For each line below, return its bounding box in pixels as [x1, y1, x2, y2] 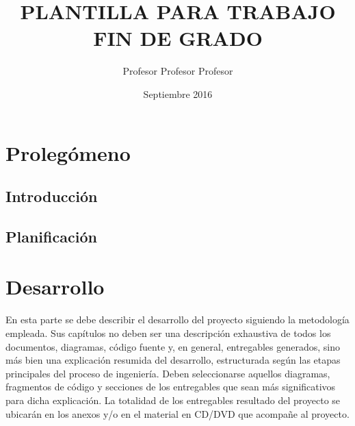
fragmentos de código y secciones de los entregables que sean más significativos [5, 379, 336, 394]
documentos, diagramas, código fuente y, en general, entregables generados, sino [5, 339, 340, 353]
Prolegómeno [5, 138, 131, 166]
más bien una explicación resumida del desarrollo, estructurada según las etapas [5, 353, 341, 367]
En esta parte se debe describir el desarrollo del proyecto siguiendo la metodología [5, 312, 350, 327]
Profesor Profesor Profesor [122, 64, 233, 78]
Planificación [5, 225, 97, 247]
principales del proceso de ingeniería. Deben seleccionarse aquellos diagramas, [5, 366, 330, 380]
